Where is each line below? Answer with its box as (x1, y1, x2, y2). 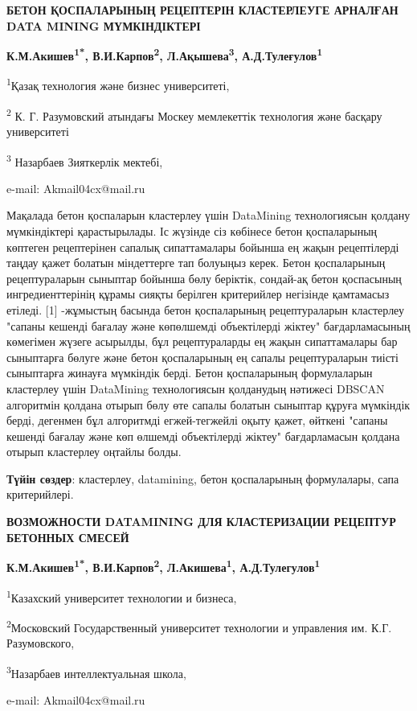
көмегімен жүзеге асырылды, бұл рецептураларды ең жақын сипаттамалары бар (6, 333, 398, 350)
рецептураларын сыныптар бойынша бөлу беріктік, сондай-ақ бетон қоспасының (6, 269, 402, 286)
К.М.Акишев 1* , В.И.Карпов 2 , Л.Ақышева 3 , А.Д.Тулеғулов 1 (6, 45, 323, 64)
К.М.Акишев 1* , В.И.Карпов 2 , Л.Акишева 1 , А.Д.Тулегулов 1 (6, 557, 321, 575)
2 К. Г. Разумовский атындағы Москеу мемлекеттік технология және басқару (6, 105, 382, 124)
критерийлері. (6, 486, 74, 503)
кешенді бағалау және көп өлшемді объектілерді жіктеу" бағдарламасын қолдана (6, 427, 400, 444)
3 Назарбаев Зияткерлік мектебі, (6, 150, 163, 170)
